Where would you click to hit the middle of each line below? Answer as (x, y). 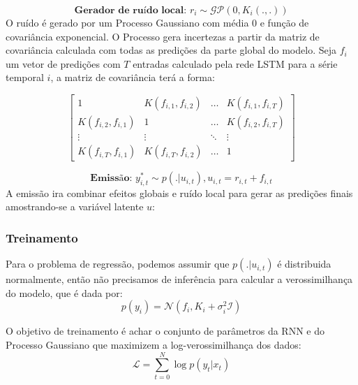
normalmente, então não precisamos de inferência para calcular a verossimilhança (179, 279)
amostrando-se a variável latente (75, 206)
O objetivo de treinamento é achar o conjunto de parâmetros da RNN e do (165, 331)
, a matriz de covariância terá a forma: (133, 77)
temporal (25, 77)
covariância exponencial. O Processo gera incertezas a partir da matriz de (163, 36)
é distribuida (304, 264)
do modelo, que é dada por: (64, 292)
